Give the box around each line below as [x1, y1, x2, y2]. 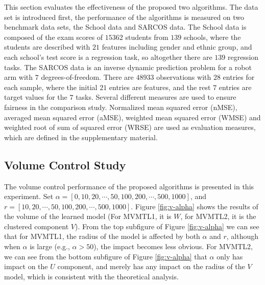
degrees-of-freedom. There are [41, 72, 134, 82]
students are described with [4, 41, 90, 52]
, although [226, 231, 258, 242]
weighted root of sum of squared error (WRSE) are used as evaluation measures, [4, 122, 256, 133]
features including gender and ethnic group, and [102, 41, 252, 52]
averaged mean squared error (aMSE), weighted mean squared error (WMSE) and [4, 112, 261, 122]
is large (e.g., [30, 241, 70, 252]
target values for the [4, 92, 67, 102]
